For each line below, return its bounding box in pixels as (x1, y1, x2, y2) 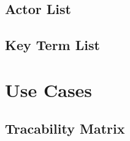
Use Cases (5, 77, 93, 102)
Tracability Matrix (5, 119, 125, 138)
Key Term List (5, 35, 100, 54)
